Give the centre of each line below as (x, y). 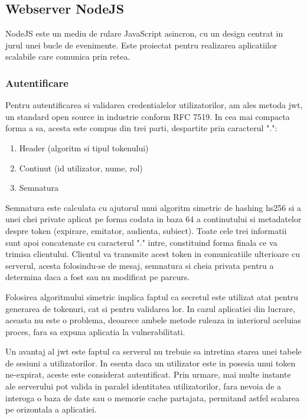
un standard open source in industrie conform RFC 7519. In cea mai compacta (148, 116)
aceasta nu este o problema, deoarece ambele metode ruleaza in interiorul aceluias (153, 320)
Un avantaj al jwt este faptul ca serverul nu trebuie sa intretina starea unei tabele (153, 351)
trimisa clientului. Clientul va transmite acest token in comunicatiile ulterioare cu (153, 254)
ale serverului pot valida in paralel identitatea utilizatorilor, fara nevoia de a (143, 386)
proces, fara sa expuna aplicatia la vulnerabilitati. (95, 331)
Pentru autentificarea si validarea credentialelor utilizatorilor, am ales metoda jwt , (154, 105)
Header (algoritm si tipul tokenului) (84, 147)
